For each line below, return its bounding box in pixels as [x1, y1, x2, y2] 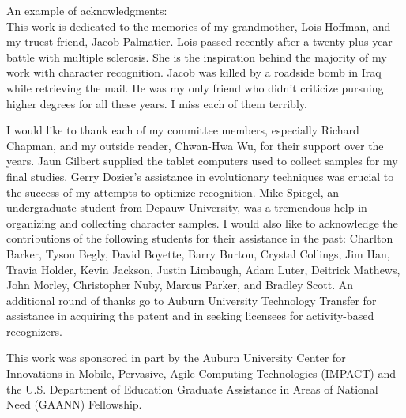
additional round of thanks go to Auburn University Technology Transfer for [6, 292, 377, 308]
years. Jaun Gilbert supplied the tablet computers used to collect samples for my [6, 153, 398, 169]
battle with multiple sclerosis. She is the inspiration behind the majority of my [6, 48, 387, 65]
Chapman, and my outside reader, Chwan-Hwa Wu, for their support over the [6, 137, 384, 153]
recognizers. [6, 322, 62, 339]
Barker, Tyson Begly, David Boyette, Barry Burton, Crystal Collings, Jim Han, [6, 245, 390, 262]
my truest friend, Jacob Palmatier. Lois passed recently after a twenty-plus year [6, 33, 393, 50]
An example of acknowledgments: [6, 2, 167, 18]
